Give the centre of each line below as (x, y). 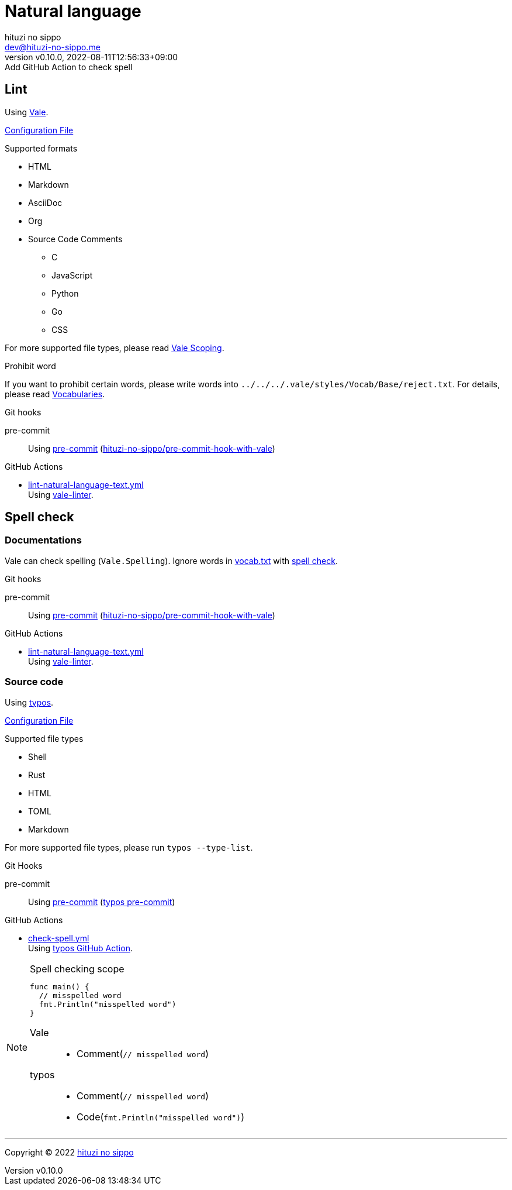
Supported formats (41, 148)
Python (65, 293)
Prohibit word (30, 366)
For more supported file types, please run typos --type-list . (129, 847)
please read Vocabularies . (55, 394)
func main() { (60, 986)
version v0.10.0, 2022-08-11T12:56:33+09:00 (91, 57)
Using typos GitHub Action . (80, 948)
